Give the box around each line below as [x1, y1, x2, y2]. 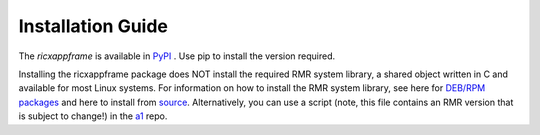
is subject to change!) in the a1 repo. [18, 110, 168, 122]
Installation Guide [18, 15, 169, 37]
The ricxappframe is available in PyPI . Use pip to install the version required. [18, 50, 336, 62]
